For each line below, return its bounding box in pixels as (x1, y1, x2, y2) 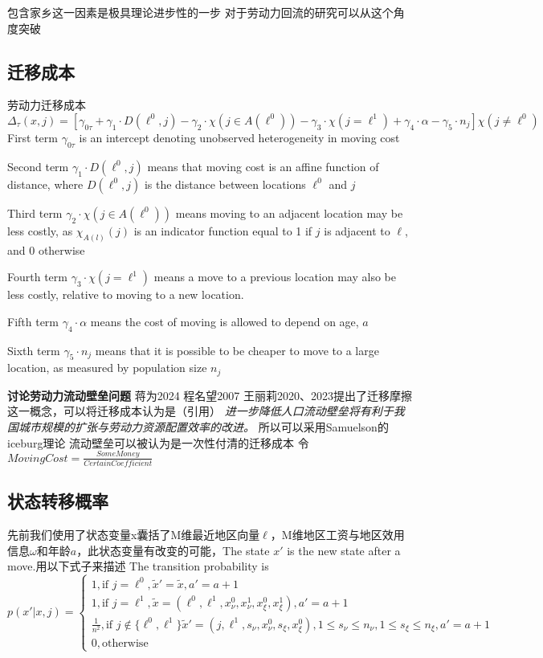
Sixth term (7, 341, 60, 358)
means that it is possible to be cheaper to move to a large (95, 341, 379, 358)
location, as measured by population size (7, 359, 207, 376)
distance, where (7, 175, 84, 192)
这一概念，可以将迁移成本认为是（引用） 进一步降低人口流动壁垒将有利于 (7, 403, 394, 419)
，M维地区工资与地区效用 (270, 526, 405, 543)
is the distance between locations (144, 175, 306, 192)
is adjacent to (324, 222, 390, 239)
